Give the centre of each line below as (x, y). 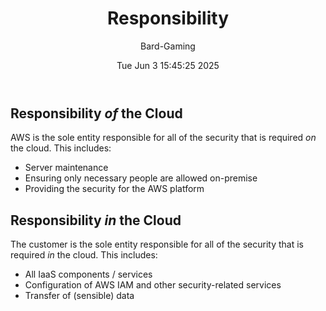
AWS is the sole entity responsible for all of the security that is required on (163, 138)
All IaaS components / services (88, 274)
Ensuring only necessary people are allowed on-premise (141, 178)
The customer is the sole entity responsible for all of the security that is (157, 244)
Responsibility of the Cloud (96, 113)
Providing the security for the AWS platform (114, 189)
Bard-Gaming (168, 46)
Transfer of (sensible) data (79, 296)
